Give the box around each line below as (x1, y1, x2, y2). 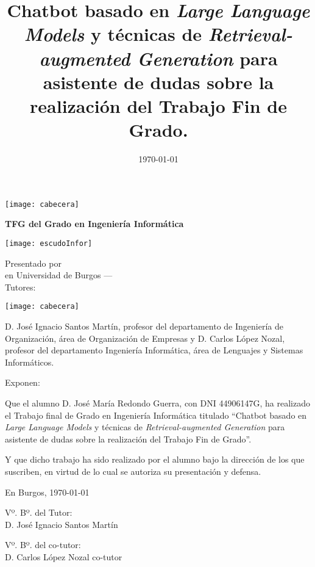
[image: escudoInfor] (5, 239, 93, 248)
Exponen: (5, 376, 40, 389)
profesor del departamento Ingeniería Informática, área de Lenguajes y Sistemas (5, 344, 303, 356)
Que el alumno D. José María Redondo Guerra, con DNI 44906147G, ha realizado (5, 396, 310, 409)
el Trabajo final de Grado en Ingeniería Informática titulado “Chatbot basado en (5, 408, 307, 421)
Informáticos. (5, 355, 54, 368)
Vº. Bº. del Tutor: (5, 506, 73, 519)
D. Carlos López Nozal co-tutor (5, 550, 122, 563)
